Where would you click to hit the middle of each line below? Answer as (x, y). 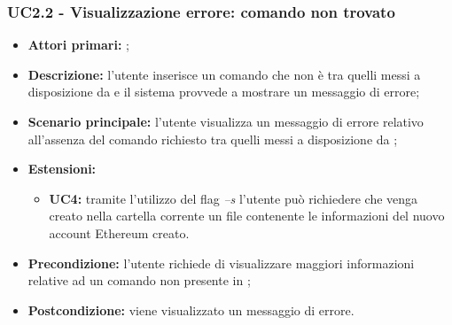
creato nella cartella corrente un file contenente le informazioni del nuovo (247, 216)
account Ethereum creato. (119, 232)
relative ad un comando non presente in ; (139, 280)
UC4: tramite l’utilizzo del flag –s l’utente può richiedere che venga (234, 198)
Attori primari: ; (78, 45)
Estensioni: (62, 169)
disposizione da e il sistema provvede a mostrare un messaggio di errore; (224, 92)
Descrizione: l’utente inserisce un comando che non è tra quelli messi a (224, 74)
